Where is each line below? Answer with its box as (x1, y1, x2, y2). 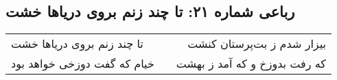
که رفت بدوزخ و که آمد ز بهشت (176, 55, 326, 72)
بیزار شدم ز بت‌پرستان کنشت (187, 36, 326, 52)
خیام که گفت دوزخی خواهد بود (11, 55, 154, 72)
